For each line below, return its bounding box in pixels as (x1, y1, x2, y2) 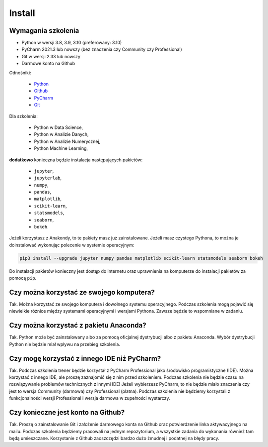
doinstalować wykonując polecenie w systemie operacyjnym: (9, 242, 134, 248)
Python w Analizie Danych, (34, 131, 89, 137)
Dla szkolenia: (9, 113, 38, 119)
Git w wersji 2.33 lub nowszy (21, 53, 80, 59)
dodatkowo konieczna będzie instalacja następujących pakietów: (9, 157, 143, 163)
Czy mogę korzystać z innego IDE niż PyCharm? (9, 354, 161, 363)
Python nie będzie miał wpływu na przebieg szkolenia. (9, 341, 120, 347)
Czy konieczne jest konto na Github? (9, 408, 125, 417)
